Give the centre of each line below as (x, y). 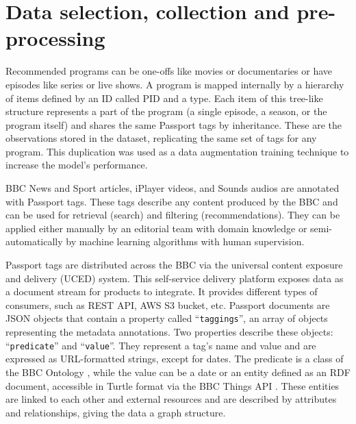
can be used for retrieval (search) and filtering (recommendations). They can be (173, 215)
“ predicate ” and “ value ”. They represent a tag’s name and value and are (161, 345)
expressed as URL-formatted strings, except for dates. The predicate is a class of (175, 359)
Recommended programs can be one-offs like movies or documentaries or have (169, 71)
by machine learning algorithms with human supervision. (185, 241)
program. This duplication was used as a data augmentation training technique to (177, 151)
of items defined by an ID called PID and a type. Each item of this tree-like (164, 98)
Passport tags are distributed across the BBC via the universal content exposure (174, 265)
